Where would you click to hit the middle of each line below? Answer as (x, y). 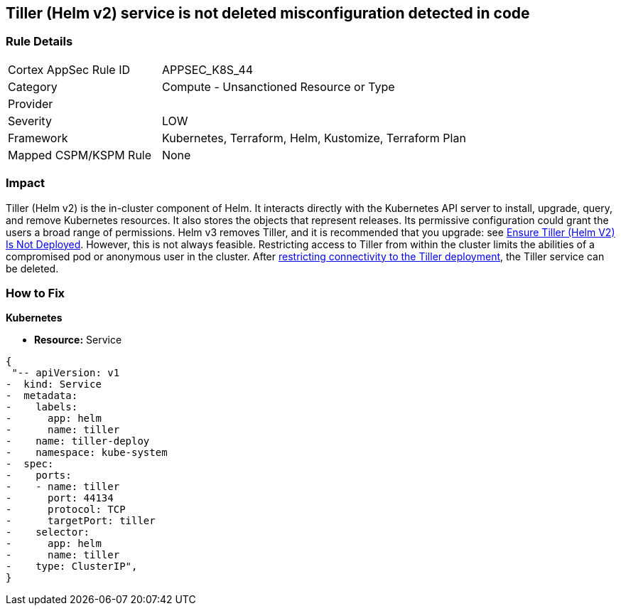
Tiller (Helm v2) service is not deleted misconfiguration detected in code (268, 13)
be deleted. (32, 268)
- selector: (48, 532)
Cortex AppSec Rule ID (69, 69)
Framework (38, 138)
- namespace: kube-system (87, 453)
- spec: (30, 464)
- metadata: (42, 396)
